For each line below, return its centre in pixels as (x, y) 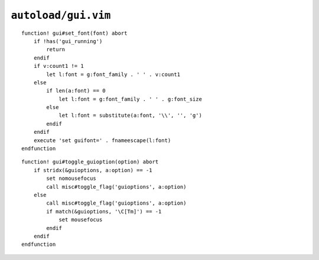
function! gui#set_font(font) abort (74, 33)
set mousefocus (81, 220)
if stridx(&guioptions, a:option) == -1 (93, 170)
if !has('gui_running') (68, 41)
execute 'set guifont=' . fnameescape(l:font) (102, 140)
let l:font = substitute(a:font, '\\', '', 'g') (130, 116)
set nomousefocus (71, 179)
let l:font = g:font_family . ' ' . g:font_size (130, 99)
